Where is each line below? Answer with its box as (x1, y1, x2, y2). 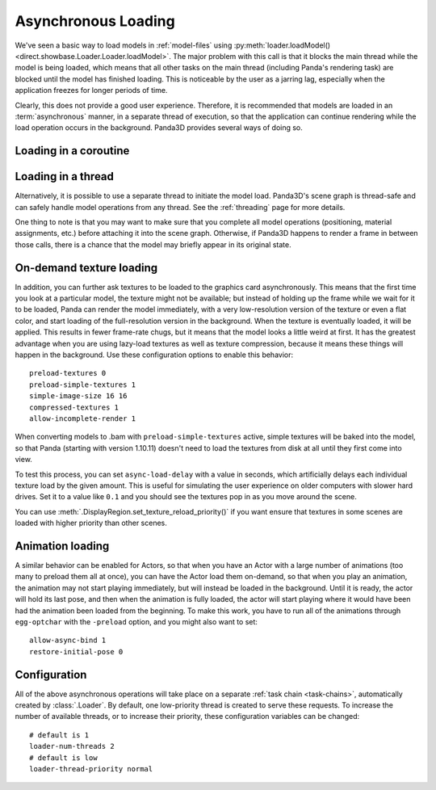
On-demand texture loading (15, 261, 158, 275)
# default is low (29, 753, 98, 763)
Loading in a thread (15, 170, 115, 183)
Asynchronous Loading (15, 12, 175, 30)
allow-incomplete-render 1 (29, 414, 136, 423)
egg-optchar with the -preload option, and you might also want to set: (15, 616, 258, 626)
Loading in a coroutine (15, 144, 130, 158)
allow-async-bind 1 (29, 636, 107, 645)
